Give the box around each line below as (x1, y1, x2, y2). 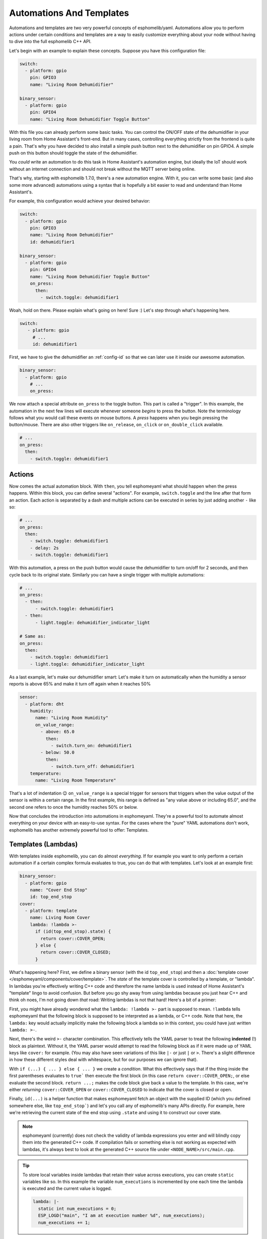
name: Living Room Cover (30, 915, 90, 920)
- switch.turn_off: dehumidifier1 (50, 764, 134, 769)
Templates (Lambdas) (9, 840, 78, 848)
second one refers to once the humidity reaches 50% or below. (9, 804, 138, 810)
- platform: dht (25, 701, 64, 707)
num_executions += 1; (38, 1220, 91, 1225)
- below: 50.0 (40, 750, 75, 755)
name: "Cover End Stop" (30, 887, 88, 893)
